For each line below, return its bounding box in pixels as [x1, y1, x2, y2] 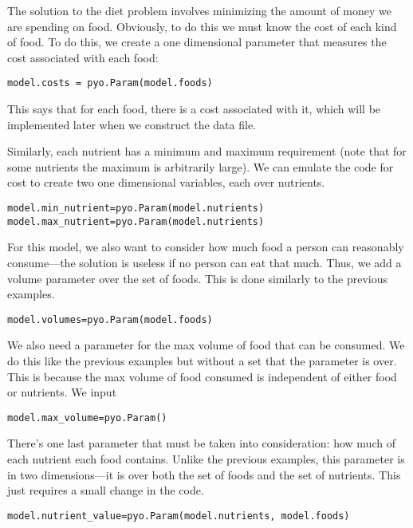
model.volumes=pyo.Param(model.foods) [7, 313, 213, 325]
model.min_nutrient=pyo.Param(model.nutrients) [7, 203, 265, 214]
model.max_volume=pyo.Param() [7, 412, 167, 424]
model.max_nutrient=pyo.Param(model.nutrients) [7, 215, 265, 227]
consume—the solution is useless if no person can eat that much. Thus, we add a [7, 254, 402, 270]
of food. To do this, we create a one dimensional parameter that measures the [7, 33, 387, 50]
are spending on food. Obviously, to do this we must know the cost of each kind [7, 18, 397, 34]
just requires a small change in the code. [7, 482, 204, 498]
